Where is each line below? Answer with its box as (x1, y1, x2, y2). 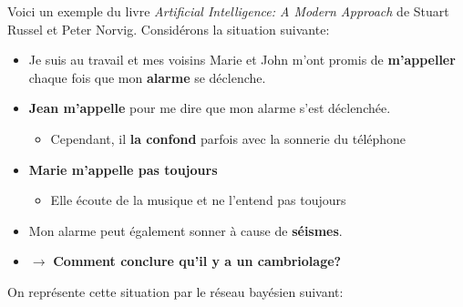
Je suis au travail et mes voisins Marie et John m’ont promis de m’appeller (28, 50, 456, 69)
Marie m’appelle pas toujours (28, 159, 218, 179)
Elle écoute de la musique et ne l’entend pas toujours (50, 190, 346, 210)
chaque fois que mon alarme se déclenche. (28, 67, 266, 87)
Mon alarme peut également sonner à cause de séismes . (28, 220, 343, 240)
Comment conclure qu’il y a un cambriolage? (53, 251, 342, 271)
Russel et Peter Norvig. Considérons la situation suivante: (7, 19, 330, 38)
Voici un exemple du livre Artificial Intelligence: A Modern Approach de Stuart (7, 2, 449, 20)
